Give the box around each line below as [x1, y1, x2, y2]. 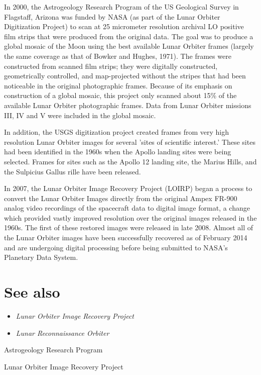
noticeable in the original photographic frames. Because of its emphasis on [4, 80, 232, 90]
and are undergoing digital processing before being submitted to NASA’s [4, 242, 228, 252]
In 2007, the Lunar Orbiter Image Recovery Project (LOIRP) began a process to [4, 183, 252, 194]
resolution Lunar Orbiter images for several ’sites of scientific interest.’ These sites [4, 136, 255, 147]
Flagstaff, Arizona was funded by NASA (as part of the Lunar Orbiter [4, 11, 220, 22]
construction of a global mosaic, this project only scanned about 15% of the [4, 90, 237, 101]
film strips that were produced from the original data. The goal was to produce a [4, 31, 253, 41]
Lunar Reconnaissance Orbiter [16, 327, 109, 338]
